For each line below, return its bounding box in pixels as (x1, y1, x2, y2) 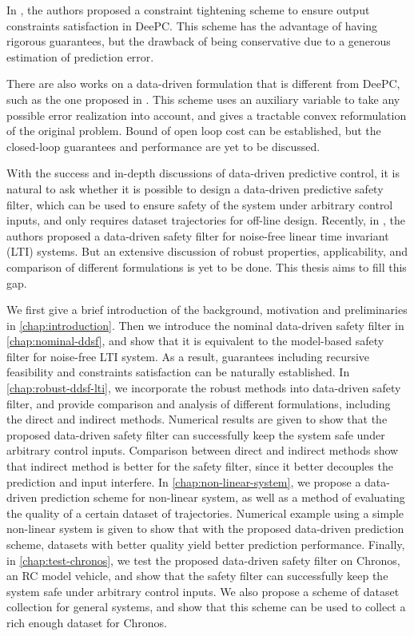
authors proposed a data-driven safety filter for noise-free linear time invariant (6, 227, 389, 244)
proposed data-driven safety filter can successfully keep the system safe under (6, 426, 385, 443)
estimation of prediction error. (6, 48, 154, 65)
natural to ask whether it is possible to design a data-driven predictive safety (6, 180, 384, 197)
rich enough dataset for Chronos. (6, 614, 167, 630)
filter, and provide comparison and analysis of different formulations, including (6, 395, 391, 411)
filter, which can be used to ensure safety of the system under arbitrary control (6, 196, 393, 213)
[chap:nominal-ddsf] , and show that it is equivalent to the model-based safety (6, 332, 384, 349)
